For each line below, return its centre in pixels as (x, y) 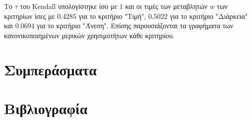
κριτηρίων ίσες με (30, 16)
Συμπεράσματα (50, 69)
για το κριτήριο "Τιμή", (112, 16)
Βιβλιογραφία (46, 108)
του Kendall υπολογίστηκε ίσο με (69, 6)
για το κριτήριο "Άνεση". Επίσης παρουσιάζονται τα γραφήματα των (135, 26)
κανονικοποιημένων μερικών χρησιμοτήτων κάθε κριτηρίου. (89, 35)
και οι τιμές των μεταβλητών (166, 6)
